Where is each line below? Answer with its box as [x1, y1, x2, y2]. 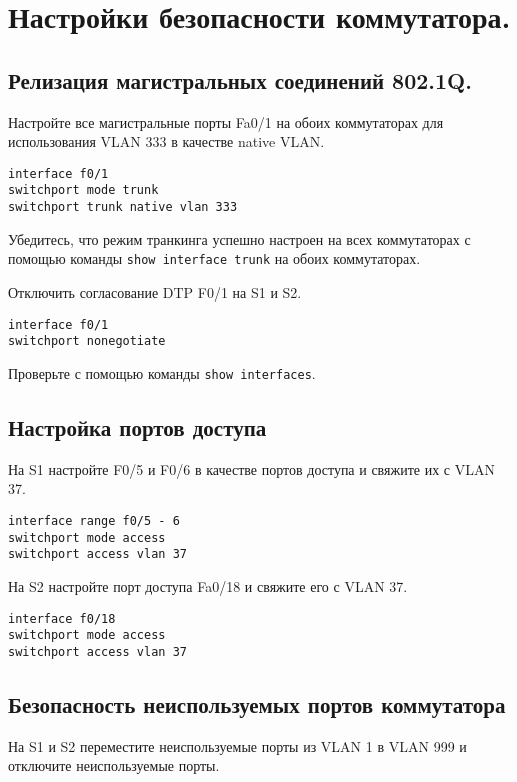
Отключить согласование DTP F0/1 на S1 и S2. [8, 281, 302, 302]
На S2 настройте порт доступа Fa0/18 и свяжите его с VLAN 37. [8, 575, 408, 596]
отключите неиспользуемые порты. [8, 755, 220, 776]
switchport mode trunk [8, 183, 159, 198]
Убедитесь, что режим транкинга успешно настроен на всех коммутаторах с [8, 228, 471, 249]
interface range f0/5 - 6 [8, 513, 180, 528]
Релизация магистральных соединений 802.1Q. [8, 64, 472, 95]
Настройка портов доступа [8, 411, 267, 442]
